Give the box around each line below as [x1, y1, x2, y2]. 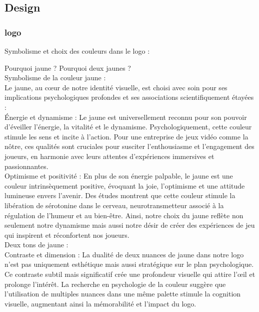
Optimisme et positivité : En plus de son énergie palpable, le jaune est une [4, 171, 233, 181]
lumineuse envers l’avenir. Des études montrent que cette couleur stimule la [4, 190, 235, 201]
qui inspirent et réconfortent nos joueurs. [4, 229, 129, 240]
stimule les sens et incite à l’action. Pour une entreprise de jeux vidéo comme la [4, 131, 248, 141]
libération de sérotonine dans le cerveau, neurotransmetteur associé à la [4, 200, 224, 210]
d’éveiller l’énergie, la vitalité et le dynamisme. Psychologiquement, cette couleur [4, 121, 252, 132]
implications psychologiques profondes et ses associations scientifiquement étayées [4, 92, 254, 102]
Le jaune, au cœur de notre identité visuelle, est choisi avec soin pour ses [4, 82, 227, 92]
